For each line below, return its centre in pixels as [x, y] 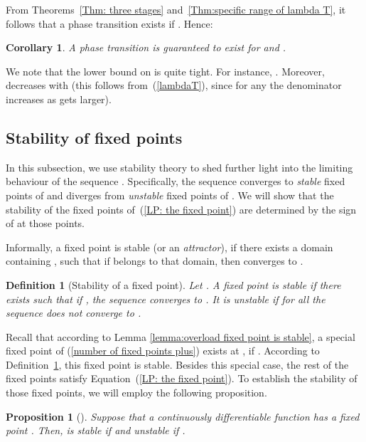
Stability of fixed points [94, 137]
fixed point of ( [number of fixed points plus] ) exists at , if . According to [163, 351]
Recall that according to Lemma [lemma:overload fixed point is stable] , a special [181, 336]
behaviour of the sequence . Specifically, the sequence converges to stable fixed [176, 181]
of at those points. [45, 223]
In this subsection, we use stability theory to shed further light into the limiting [179, 167]
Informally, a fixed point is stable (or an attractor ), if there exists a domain [169, 247]
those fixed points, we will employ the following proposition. [136, 393]
